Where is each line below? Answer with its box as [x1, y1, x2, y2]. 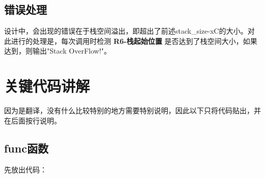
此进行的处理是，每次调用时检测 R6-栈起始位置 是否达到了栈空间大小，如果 [4, 35, 257, 46]
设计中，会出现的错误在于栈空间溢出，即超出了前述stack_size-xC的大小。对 [4, 26, 255, 36]
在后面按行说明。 [4, 115, 61, 125]
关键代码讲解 [4, 75, 90, 96]
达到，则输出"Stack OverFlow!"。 [4, 45, 111, 56]
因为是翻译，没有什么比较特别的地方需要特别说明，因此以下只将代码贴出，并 [4, 105, 261, 116]
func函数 [4, 140, 48, 156]
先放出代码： [4, 164, 47, 174]
